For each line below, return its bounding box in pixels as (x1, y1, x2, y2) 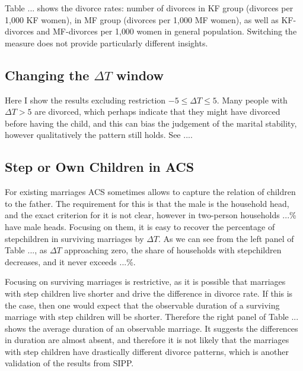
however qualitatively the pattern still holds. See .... (5, 128, 193, 141)
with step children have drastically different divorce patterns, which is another (5, 345, 289, 357)
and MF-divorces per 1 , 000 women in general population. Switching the (36, 25, 297, 37)
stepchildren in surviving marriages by (5, 232, 144, 244)
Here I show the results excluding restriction (5, 93, 166, 106)
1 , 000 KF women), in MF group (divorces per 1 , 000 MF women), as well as (5, 13, 279, 26)
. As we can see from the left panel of (158, 232, 294, 244)
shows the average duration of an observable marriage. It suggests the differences (5, 322, 298, 334)
